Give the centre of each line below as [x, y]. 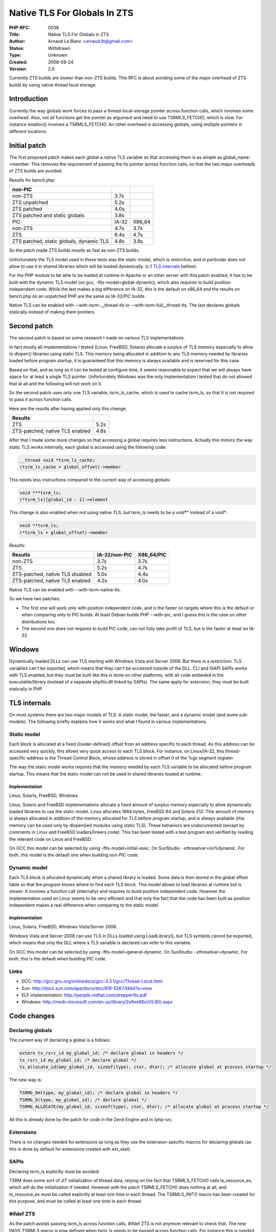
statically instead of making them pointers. [52, 312]
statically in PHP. [26, 689]
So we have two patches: [35, 599]
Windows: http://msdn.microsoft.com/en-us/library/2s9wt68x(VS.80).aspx [97, 1002]
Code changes [32, 1016]
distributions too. [39, 621]
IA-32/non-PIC [115, 555]
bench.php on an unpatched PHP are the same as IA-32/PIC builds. [77, 296]
